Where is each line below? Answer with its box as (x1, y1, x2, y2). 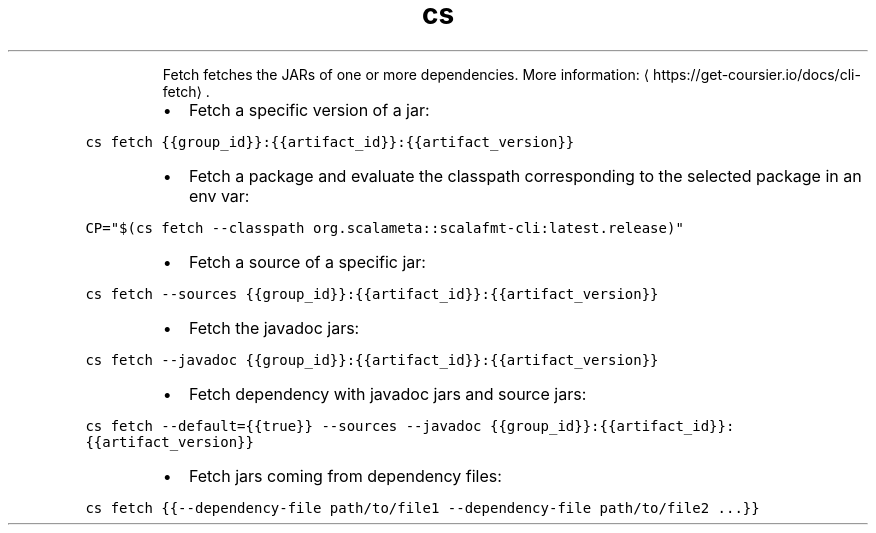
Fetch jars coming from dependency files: (188, 465, 502, 486)
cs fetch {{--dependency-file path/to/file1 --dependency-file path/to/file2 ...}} (85, 499, 760, 516)
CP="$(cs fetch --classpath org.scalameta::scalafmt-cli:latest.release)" (85, 219, 684, 236)
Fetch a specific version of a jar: (188, 99, 430, 120)
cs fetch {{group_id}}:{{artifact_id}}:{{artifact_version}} (85, 133, 575, 150)
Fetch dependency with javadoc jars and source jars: (188, 383, 587, 404)
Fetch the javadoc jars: (188, 317, 360, 338)
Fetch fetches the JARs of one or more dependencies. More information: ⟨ (162, 65, 650, 83)
